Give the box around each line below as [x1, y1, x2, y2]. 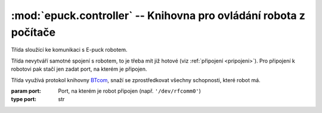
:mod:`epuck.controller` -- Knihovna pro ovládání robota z [11, 9, 305, 22]
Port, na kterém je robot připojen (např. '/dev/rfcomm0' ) [58, 87, 201, 95]
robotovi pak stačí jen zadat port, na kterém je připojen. [11, 65, 147, 73]
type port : [11, 96, 37, 103]
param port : [11, 87, 42, 95]
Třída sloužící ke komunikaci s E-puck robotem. [11, 46, 128, 54]
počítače [11, 26, 56, 39]
